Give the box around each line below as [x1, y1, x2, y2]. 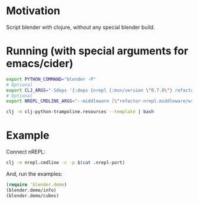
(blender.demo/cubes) [6, 193, 60, 199]
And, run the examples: [6, 170, 63, 177]
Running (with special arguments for [6, 44, 189, 58]
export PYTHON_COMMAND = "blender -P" [6, 76, 96, 82]
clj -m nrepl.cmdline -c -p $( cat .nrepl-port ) [6, 160, 126, 166]
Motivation [6, 4, 61, 18]
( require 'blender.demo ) [6, 182, 67, 187]
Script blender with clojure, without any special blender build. [6, 24, 155, 31]
